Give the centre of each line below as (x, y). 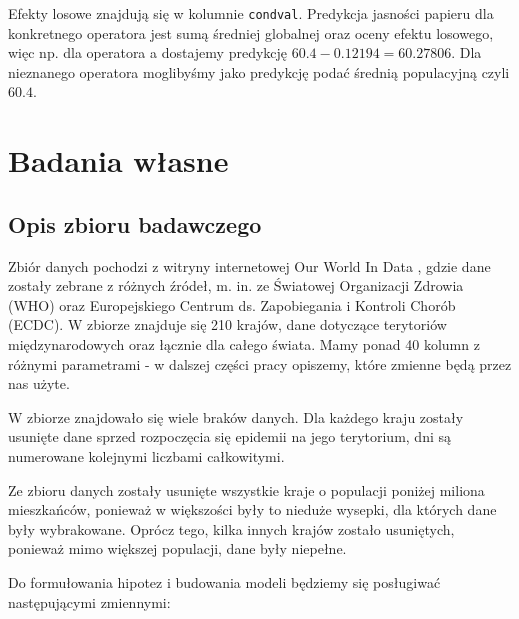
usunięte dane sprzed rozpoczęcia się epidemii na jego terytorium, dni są (230, 436)
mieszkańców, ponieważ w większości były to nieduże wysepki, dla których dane (252, 509)
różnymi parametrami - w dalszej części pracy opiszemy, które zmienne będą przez (260, 363)
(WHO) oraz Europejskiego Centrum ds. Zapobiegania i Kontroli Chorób (232, 304)
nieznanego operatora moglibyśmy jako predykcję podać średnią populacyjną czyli (259, 71)
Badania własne (118, 160)
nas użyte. (39, 383)
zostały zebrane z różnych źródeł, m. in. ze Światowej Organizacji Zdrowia (236, 285)
